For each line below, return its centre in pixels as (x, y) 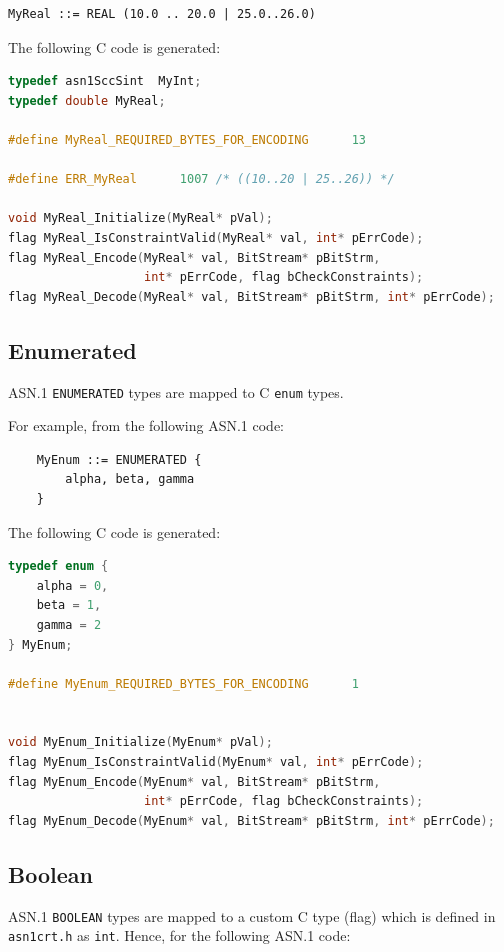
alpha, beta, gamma (130, 479)
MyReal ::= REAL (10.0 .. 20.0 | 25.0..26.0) (162, 14)
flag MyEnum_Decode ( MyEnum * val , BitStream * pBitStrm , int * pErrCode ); (251, 820)
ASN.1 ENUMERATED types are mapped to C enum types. (176, 391)
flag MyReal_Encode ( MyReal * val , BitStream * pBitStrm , (194, 257)
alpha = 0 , (72, 585)
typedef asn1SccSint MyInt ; (105, 81)
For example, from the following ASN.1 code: (146, 425)
